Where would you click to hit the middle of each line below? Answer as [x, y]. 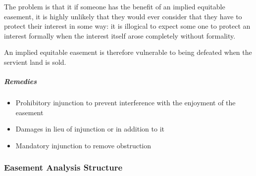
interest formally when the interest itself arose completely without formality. [120, 35]
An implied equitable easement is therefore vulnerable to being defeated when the [128, 52]
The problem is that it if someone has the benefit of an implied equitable [115, 6]
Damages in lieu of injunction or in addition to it [90, 129]
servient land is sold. [35, 62]
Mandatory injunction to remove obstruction [83, 145]
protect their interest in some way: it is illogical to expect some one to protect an [127, 26]
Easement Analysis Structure [63, 167]
